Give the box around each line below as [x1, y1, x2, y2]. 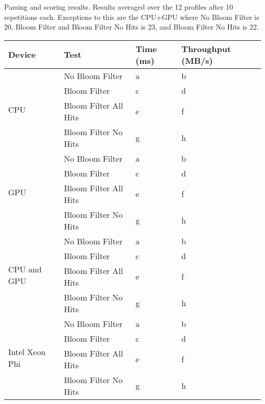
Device [8, 48, 36, 61]
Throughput [181, 42, 231, 55]
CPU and [8, 263, 42, 275]
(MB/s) [181, 54, 213, 66]
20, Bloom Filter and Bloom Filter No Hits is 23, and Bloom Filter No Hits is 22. [4, 21, 259, 32]
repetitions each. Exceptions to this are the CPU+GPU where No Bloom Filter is [4, 11, 259, 22]
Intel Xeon [8, 345, 46, 358]
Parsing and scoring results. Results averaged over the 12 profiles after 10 [4, 2, 233, 12]
